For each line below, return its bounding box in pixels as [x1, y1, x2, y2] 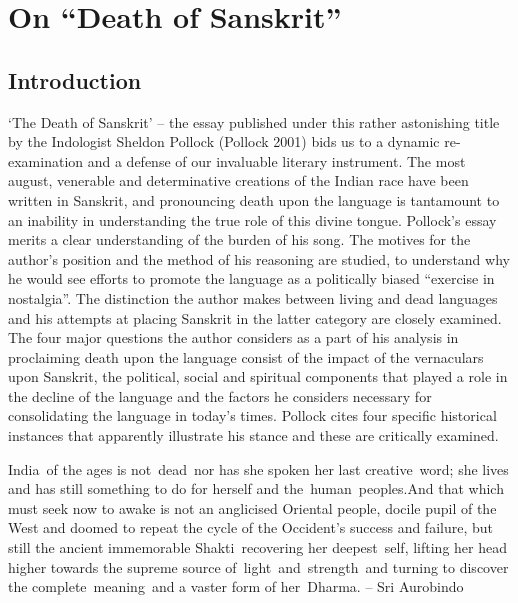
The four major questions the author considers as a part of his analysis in [8, 327, 459, 348]
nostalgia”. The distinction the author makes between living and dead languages [8, 287, 498, 308]
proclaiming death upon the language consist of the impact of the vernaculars [8, 346, 484, 367]
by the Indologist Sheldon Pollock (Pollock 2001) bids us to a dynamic [8, 131, 440, 152]
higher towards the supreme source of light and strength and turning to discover [8, 556, 509, 577]
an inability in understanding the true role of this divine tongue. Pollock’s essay [8, 209, 497, 230]
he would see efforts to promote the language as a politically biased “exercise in [8, 268, 495, 289]
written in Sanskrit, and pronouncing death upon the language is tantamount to [8, 189, 500, 210]
